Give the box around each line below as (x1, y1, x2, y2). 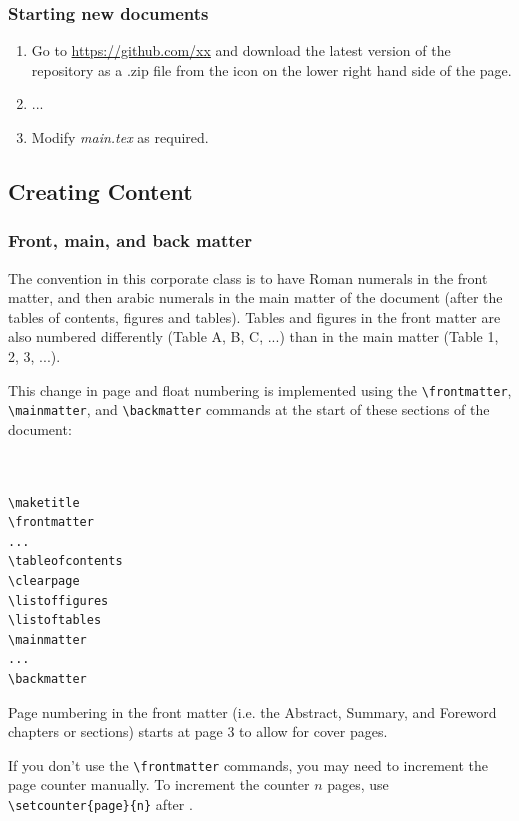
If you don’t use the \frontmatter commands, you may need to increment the (8, 754, 489, 775)
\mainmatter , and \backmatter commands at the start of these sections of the (8, 399, 490, 420)
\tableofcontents (8, 554, 123, 569)
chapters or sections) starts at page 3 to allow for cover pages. (8, 721, 388, 742)
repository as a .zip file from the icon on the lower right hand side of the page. (31, 59, 512, 80)
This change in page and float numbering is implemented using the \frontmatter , (8, 379, 512, 400)
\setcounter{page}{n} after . (8, 794, 193, 815)
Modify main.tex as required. (31, 127, 209, 147)
